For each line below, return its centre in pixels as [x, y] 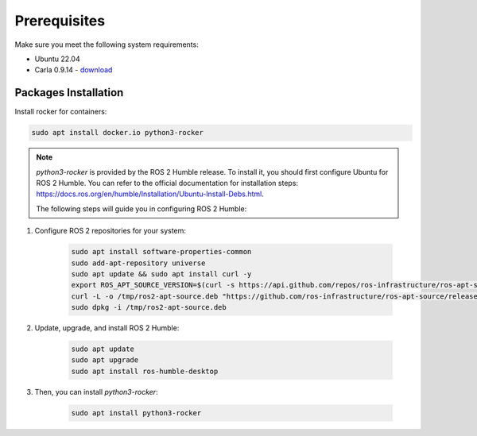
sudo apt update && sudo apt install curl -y [161, 274]
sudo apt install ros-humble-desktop [145, 371]
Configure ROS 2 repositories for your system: [111, 231]
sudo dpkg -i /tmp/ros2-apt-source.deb [149, 307]
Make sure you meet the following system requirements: [107, 44]
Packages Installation [69, 93]
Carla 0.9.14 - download [74, 70]
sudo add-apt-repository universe [138, 263]
